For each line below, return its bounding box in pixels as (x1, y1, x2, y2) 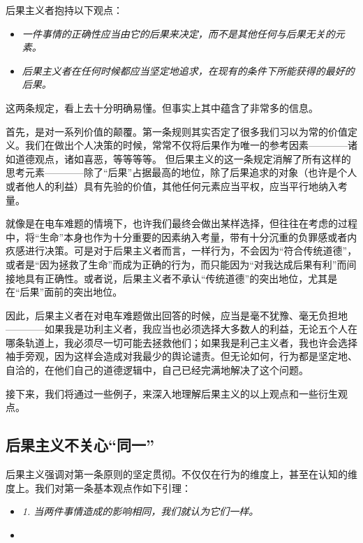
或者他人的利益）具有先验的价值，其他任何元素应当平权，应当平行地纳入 (6, 178, 338, 193)
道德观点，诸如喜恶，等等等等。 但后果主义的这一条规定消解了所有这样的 (15, 151, 351, 166)
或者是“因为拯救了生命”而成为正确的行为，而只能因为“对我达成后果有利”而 (6, 256, 347, 271)
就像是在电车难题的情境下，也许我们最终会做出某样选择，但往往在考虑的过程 (6, 216, 357, 231)
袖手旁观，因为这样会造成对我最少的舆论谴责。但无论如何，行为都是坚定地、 (6, 349, 357, 363)
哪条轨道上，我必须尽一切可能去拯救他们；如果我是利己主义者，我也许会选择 (6, 335, 357, 349)
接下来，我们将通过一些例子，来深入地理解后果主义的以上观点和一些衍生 (6, 386, 338, 400)
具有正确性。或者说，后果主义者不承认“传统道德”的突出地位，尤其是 (24, 270, 338, 285)
